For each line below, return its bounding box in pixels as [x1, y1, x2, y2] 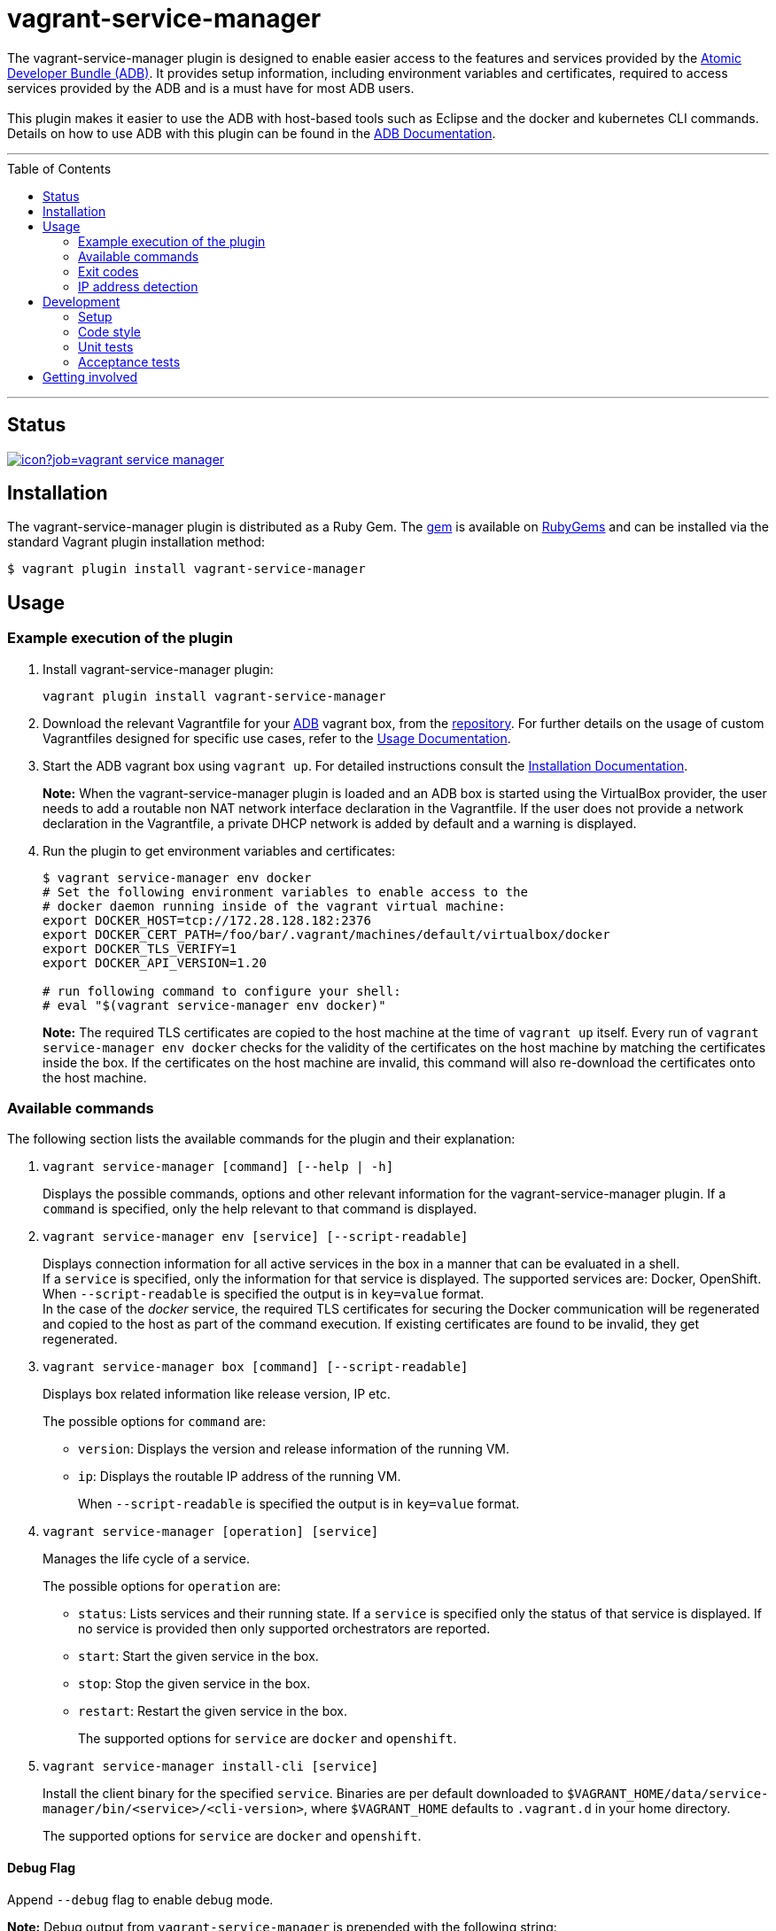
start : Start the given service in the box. [78, 1648, 319, 1664]
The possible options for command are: [43, 1414, 266, 1430]
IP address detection [78, 278, 198, 294]
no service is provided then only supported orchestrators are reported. [78, 1621, 491, 1637]
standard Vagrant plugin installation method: [7, 534, 265, 550]
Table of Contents [7, 160, 112, 176]
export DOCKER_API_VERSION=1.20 [43, 955, 267, 970]
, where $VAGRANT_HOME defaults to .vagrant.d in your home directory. [304, 1801, 731, 1817]
